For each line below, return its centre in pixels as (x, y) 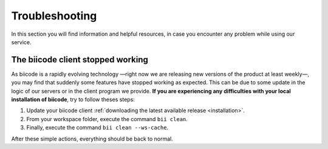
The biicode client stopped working (80, 60)
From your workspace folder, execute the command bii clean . (107, 119)
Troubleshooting (54, 16)
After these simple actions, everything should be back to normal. (92, 139)
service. (21, 42)
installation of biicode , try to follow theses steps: (73, 99)
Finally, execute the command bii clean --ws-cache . (97, 128)
